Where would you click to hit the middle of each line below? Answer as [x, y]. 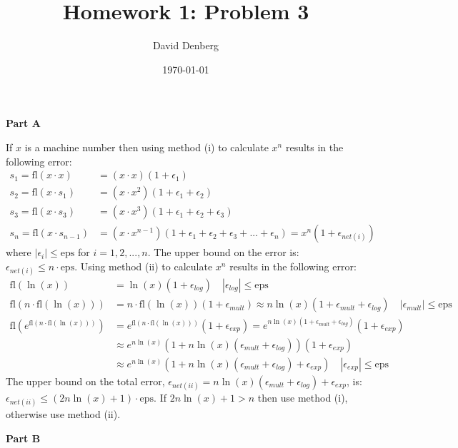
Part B [23, 438]
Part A [23, 123]
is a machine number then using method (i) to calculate [146, 147]
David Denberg [186, 45]
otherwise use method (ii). [63, 414]
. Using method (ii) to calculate [144, 266]
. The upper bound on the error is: [223, 252]
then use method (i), [303, 397]
